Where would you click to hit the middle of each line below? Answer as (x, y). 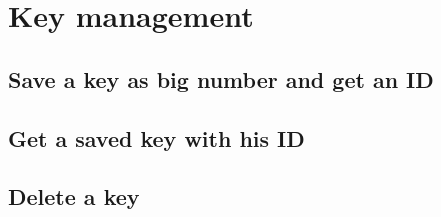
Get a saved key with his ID (156, 137)
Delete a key (74, 196)
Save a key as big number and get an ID (221, 78)
